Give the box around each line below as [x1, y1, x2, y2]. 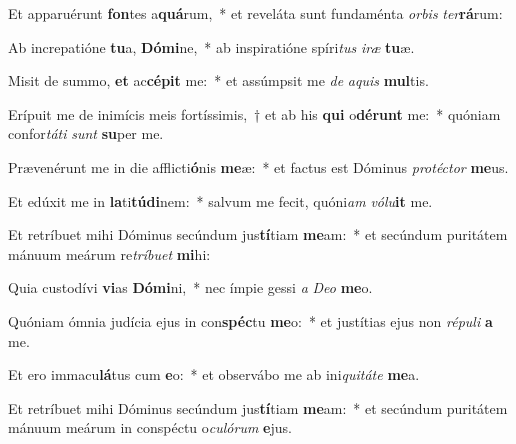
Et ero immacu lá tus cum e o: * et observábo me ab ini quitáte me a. [8, 364, 420, 385]
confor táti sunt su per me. [8, 123, 164, 144]
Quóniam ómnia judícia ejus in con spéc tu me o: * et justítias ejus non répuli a [8, 310, 493, 331]
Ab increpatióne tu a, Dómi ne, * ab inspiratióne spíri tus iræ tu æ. [8, 36, 415, 57]
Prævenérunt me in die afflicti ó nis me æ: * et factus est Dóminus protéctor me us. [8, 156, 509, 177]
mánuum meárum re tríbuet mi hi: [8, 243, 211, 264]
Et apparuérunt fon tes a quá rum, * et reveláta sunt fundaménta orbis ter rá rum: [8, 3, 503, 23]
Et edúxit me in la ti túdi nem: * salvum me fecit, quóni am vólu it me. [8, 190, 433, 211]
